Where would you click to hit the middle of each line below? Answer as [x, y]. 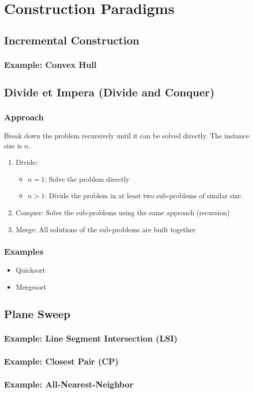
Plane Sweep [37, 313]
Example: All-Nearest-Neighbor [69, 384]
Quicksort [31, 270]
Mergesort [31, 286]
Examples [24, 251]
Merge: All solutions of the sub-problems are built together [106, 229]
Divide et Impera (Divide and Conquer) [109, 92]
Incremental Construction [72, 40]
